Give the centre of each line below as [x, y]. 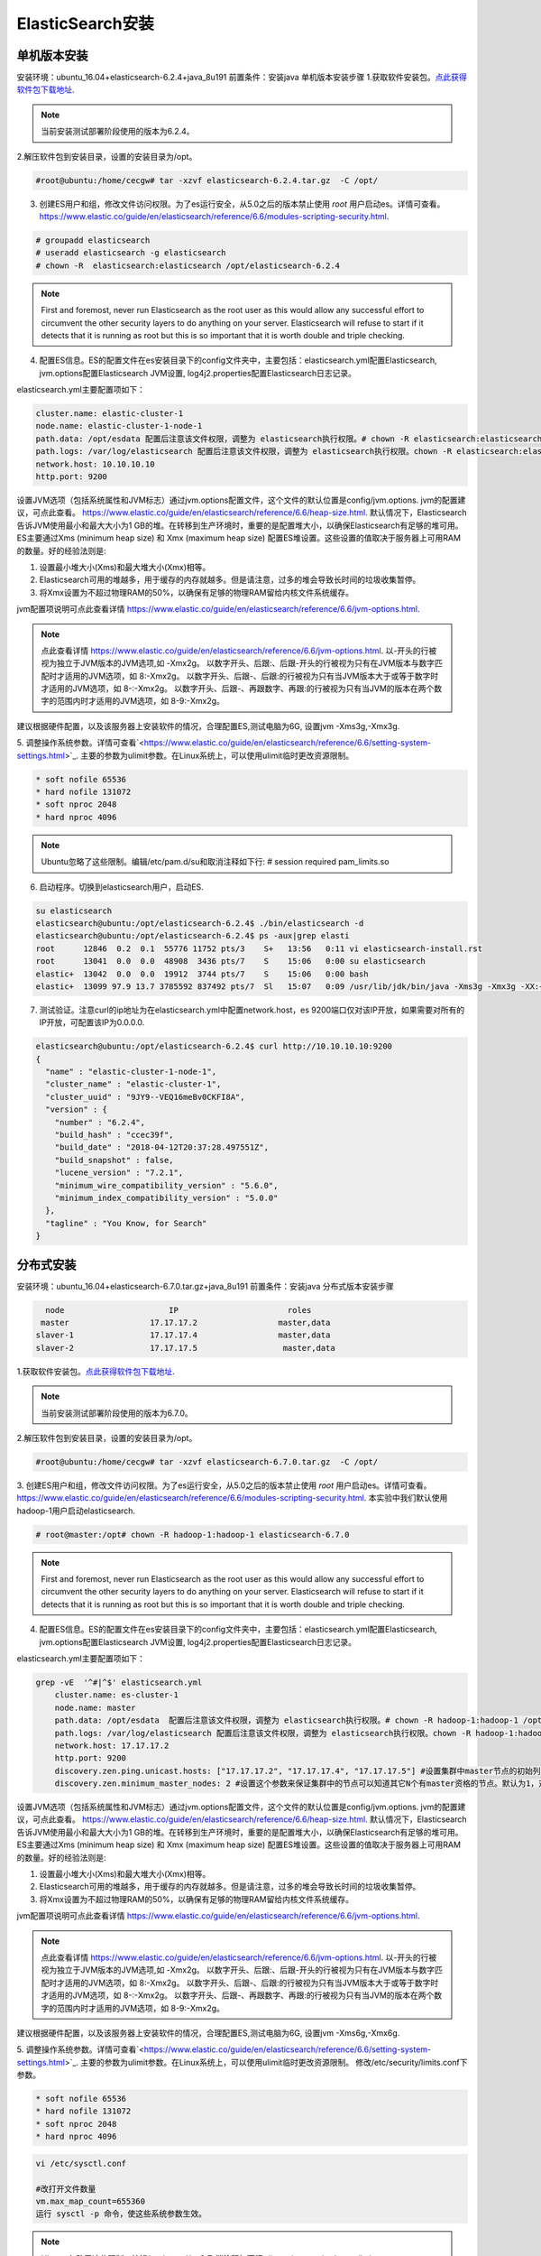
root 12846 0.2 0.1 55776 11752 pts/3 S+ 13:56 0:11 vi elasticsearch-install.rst [259, 948]
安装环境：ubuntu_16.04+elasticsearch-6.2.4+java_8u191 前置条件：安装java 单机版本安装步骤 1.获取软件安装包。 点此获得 [242, 78]
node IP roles [179, 1310]
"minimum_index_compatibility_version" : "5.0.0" [166, 1197]
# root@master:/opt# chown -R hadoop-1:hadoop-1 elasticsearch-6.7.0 [193, 1535]
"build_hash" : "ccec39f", [115, 1134]
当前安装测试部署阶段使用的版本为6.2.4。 [118, 132]
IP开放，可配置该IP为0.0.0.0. [92, 1022]
